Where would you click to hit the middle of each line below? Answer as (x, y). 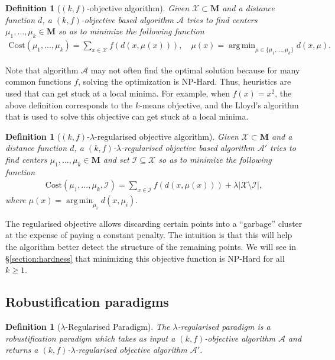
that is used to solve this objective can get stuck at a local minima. (127, 116)
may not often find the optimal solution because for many (195, 70)
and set (116, 159)
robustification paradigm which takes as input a (90, 338)
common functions (38, 81)
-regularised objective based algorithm (188, 148)
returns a (22, 350)
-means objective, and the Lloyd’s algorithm (219, 105)
